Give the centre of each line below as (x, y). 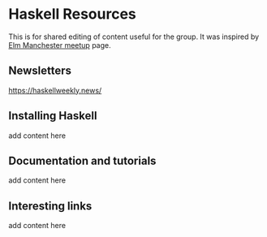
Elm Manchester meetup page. (60, 45)
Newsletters (40, 71)
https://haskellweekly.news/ (55, 90)
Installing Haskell (53, 116)
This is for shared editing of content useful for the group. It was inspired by (134, 37)
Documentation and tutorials (82, 160)
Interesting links (50, 206)
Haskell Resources (72, 14)
